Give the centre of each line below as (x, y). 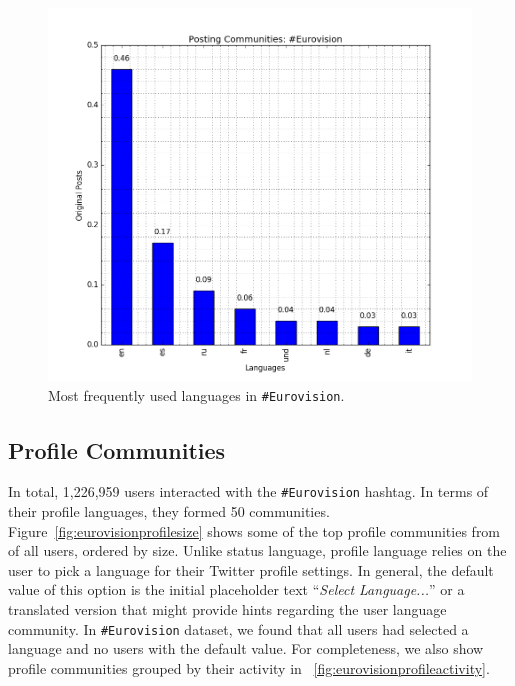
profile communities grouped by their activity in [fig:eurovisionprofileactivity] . (249, 667)
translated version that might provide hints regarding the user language (227, 608)
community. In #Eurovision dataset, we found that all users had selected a (238, 628)
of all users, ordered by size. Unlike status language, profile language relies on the (257, 550)
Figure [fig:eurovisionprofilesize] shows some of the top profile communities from (254, 530)
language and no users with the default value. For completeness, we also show (246, 648)
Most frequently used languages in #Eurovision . (196, 395)
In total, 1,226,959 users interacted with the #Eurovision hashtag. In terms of (248, 491)
